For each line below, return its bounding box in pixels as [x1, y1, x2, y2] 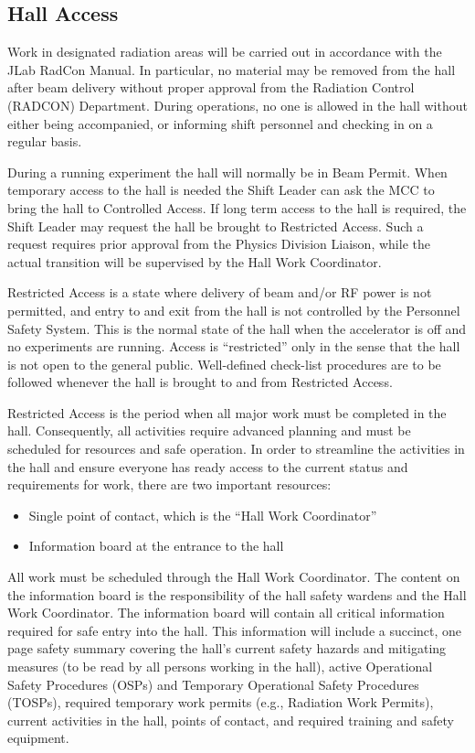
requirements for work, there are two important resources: [7, 475, 332, 494]
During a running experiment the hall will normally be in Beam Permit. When [7, 162, 448, 181]
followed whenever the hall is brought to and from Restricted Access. [7, 372, 393, 392]
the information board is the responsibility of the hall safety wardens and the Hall [7, 585, 467, 604]
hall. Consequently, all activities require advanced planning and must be [7, 421, 411, 440]
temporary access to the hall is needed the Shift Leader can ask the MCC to [7, 180, 435, 199]
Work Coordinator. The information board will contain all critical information [7, 603, 445, 622]
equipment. [7, 728, 69, 748]
